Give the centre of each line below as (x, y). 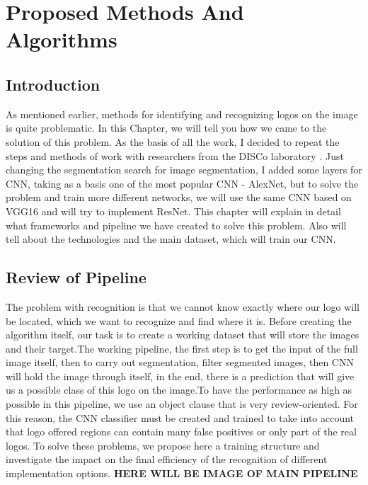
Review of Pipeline (76, 277)
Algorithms (62, 39)
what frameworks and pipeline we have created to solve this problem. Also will (176, 225)
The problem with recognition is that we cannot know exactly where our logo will (183, 306)
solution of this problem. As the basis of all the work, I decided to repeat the (173, 141)
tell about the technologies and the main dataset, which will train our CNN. (171, 239)
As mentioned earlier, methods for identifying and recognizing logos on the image (182, 114)
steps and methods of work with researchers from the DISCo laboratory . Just (175, 155)
